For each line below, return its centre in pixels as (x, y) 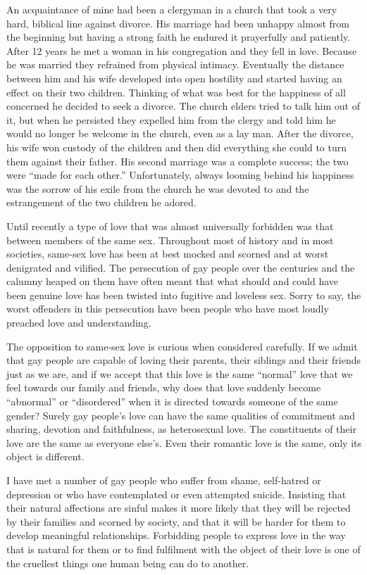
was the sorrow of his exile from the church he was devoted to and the (158, 188)
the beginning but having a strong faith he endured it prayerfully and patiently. (179, 37)
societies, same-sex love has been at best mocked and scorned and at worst (168, 254)
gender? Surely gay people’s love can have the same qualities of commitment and (181, 415)
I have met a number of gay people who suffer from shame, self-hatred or (164, 480)
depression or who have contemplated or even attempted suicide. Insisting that (176, 494)
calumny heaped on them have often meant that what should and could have (173, 281)
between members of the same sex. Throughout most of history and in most (170, 240)
